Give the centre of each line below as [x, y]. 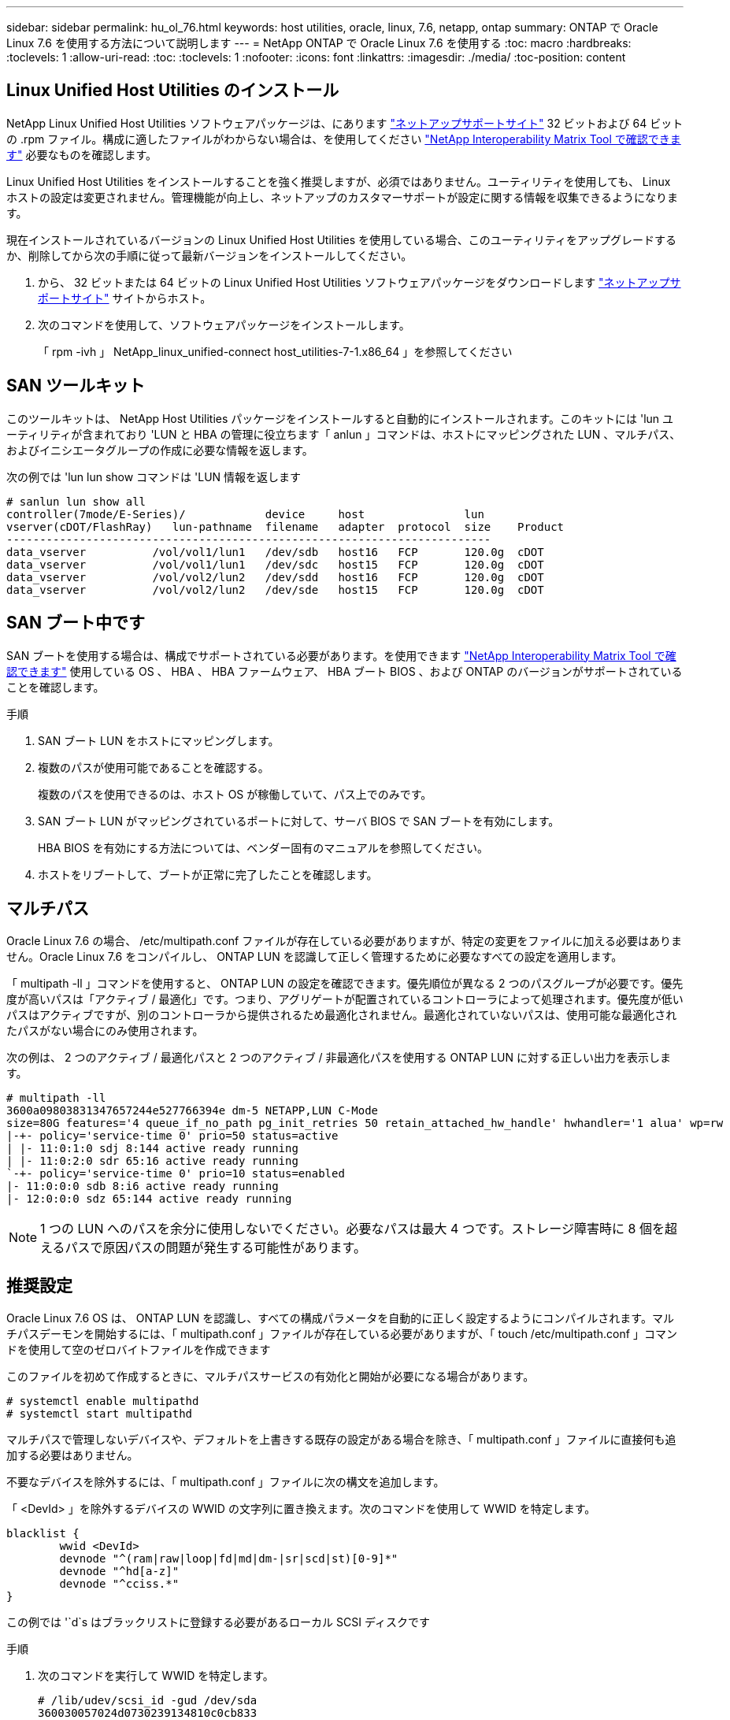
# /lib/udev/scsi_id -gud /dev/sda [148, 1701]
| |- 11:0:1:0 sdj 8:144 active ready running [152, 1149]
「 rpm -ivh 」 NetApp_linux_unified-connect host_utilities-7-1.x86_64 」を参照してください [275, 351]
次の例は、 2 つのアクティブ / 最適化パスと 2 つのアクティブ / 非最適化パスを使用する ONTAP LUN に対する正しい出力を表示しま [339, 1058]
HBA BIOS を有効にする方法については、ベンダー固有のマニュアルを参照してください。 [263, 847]
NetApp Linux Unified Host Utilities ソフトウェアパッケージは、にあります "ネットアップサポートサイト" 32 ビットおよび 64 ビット [345, 123]
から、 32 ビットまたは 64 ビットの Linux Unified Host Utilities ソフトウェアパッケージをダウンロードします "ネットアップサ [359, 282]
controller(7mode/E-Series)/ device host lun [245, 514]
